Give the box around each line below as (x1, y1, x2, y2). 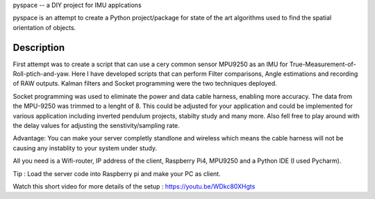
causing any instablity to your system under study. (12, 143, 158, 152)
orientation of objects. (12, 23, 76, 31)
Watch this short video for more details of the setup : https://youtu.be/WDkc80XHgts (12, 182, 256, 191)
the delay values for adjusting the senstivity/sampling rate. (12, 122, 180, 130)
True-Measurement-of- (289, 60, 357, 68)
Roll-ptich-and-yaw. (12, 70, 70, 78)
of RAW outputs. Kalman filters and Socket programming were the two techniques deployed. (12, 79, 277, 88)
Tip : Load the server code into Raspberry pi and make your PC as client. (12, 169, 222, 177)
